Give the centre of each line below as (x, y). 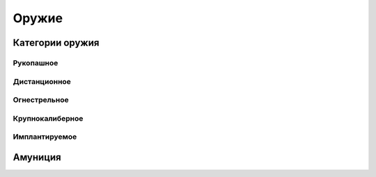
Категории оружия (56, 43)
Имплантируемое (45, 137)
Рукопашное (36, 62)
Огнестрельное (41, 100)
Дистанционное (42, 81)
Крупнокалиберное (48, 118)
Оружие (38, 18)
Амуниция (37, 157)
